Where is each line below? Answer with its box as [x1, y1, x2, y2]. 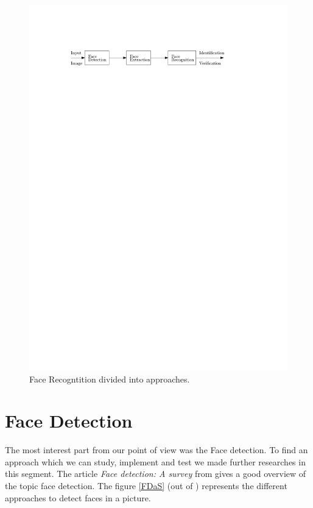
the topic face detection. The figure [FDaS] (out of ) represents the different [5, 479, 287, 492]
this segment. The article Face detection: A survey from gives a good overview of [5, 467, 306, 480]
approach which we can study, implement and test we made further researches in [5, 455, 306, 468]
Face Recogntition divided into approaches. [29, 372, 190, 385]
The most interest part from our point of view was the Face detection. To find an [5, 443, 308, 456]
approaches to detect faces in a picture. [5, 491, 151, 504]
